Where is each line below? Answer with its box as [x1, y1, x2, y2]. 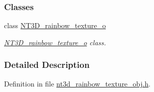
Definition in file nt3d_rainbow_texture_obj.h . [4, 78, 150, 88]
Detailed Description [4, 58, 90, 71]
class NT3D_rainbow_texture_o [4, 20, 106, 31]
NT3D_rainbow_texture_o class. [4, 37, 106, 47]
